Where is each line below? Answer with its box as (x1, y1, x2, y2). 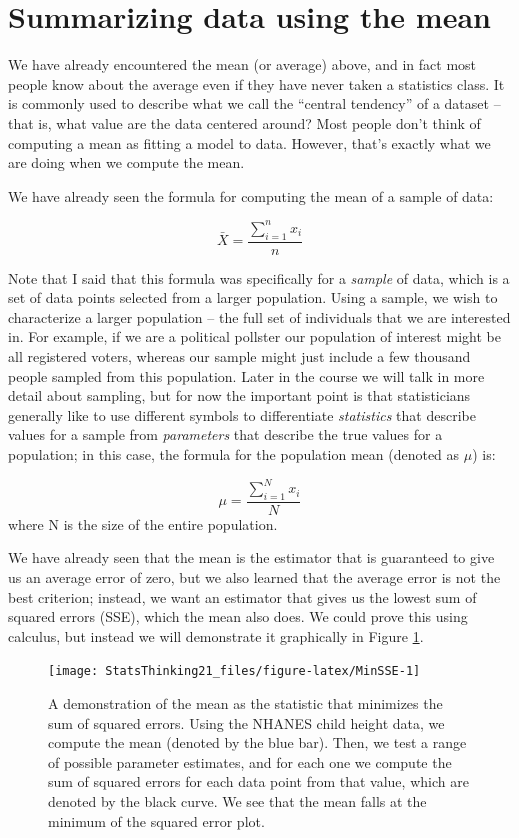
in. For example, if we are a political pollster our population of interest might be (8, 326, 501, 347)
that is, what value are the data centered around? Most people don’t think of (8, 112, 481, 133)
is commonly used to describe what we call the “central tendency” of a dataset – (8, 93, 501, 114)
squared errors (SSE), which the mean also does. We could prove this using (8, 606, 468, 627)
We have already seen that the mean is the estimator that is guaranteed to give (8, 547, 495, 568)
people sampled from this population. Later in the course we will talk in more (8, 365, 485, 386)
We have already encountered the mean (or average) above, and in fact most (8, 54, 477, 75)
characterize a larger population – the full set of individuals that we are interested (8, 306, 511, 327)
